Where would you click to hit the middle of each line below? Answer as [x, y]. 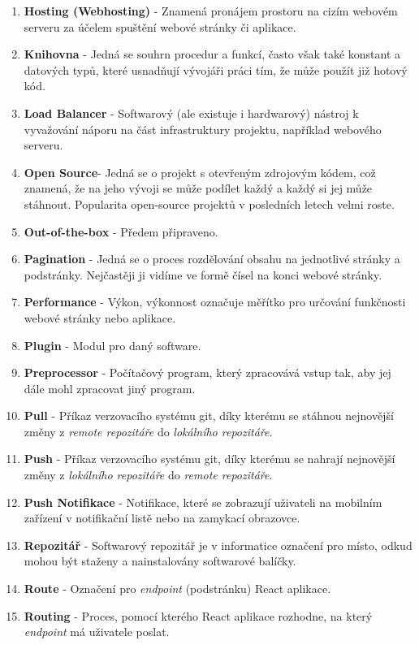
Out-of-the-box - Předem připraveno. [121, 231]
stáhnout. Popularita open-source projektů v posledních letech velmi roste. [209, 203]
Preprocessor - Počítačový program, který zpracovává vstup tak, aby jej [207, 372]
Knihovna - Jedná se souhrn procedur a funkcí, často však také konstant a [212, 54]
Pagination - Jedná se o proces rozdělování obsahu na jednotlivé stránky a [212, 259]
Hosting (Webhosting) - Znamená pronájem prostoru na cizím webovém [211, 11]
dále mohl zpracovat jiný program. [110, 388]
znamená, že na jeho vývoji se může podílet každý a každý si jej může [198, 188]
